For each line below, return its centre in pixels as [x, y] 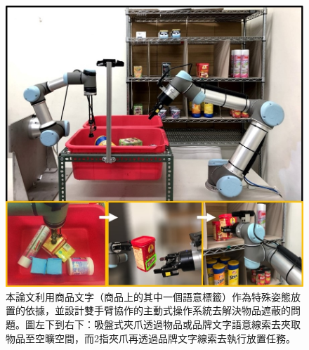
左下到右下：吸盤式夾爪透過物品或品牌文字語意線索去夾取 [167, 324]
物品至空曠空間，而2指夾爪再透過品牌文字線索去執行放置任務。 [151, 338]
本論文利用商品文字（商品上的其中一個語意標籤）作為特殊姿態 [148, 296]
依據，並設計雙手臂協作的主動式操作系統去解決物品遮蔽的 [158, 310]
